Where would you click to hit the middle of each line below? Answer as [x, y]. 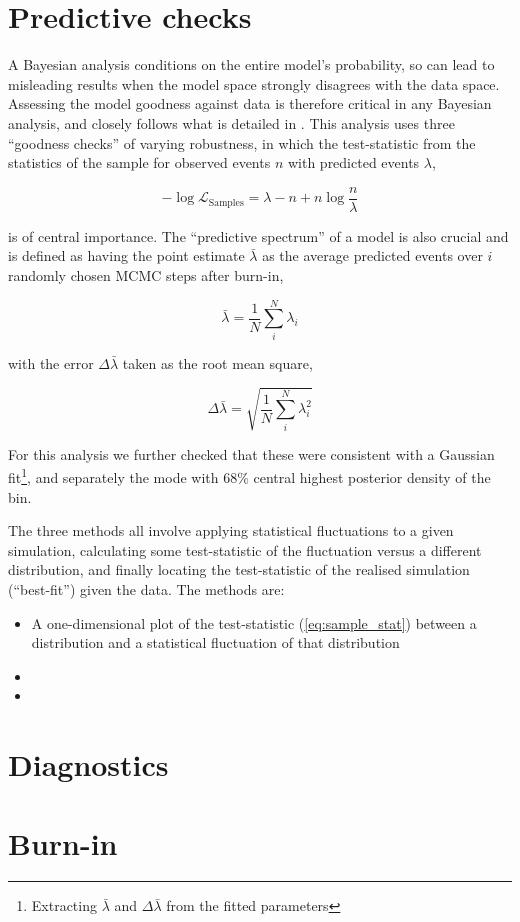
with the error [51, 362]
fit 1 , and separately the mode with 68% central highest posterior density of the [249, 476]
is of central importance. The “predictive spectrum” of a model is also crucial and [258, 235]
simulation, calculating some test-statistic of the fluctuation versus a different [245, 549]
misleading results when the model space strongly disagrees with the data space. [254, 83]
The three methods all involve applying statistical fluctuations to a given [231, 530]
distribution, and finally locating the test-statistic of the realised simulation [239, 569]
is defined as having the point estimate [126, 255]
